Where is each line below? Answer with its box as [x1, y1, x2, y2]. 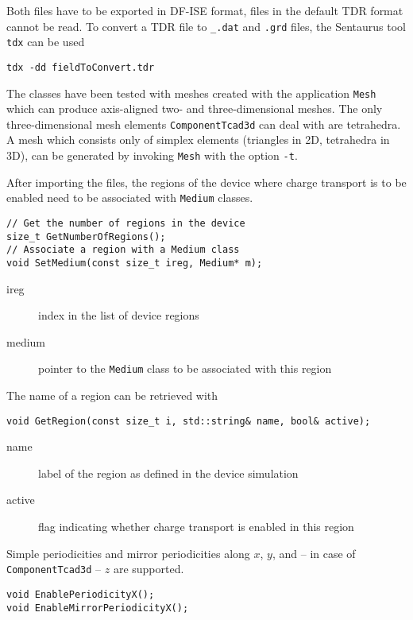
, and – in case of [272, 544, 356, 561]
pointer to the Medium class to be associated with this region [38, 360, 332, 377]
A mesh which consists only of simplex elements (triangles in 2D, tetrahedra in [6, 131, 390, 148]
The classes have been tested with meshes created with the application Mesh [6, 84, 376, 101]
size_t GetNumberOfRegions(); [6, 231, 166, 242]
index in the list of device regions [38, 307, 199, 324]
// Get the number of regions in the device [6, 217, 245, 229]
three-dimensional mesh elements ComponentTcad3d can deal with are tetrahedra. [6, 115, 401, 132]
